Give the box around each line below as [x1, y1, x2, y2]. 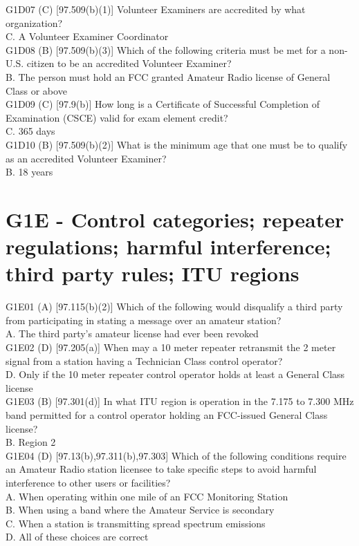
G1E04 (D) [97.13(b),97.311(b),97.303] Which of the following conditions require [6, 448, 347, 462]
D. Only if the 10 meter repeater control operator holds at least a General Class [6, 367, 345, 382]
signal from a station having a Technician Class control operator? [6, 353, 283, 368]
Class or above [6, 83, 67, 97]
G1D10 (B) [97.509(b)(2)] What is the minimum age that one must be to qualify [6, 137, 348, 151]
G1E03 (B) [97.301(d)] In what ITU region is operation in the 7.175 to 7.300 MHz [6, 394, 354, 408]
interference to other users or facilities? [6, 475, 171, 489]
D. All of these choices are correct [6, 529, 149, 544]
